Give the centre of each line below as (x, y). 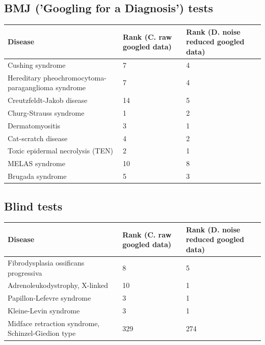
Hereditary (24, 77)
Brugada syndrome (37, 176)
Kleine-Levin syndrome (44, 311)
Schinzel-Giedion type (42, 333)
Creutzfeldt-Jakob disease (48, 100)
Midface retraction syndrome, (54, 323)
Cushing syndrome (37, 64)
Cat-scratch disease (38, 138)
